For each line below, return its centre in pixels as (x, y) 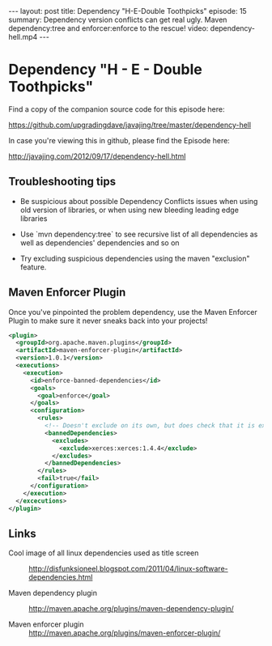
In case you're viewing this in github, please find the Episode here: (119, 140)
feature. (33, 267)
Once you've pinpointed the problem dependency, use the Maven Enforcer (133, 312)
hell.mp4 (23, 37)
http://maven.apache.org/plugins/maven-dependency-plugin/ (132, 609)
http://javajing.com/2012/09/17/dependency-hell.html (97, 156)
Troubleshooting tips (62, 182)
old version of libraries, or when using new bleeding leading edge (129, 210)
